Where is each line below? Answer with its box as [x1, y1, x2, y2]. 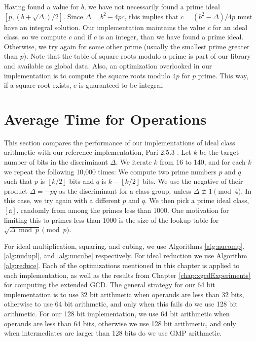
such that [4, 176, 33, 186]
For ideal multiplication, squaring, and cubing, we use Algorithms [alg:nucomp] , [4, 240, 245, 251]
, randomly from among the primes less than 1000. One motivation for [16, 205, 229, 215]
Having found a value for [4, 1, 79, 11]
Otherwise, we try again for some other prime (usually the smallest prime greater [4, 41, 250, 51]
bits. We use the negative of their [142, 176, 243, 186]
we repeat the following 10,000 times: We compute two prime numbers [4, 166, 217, 176]
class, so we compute [4, 32, 67, 42]
